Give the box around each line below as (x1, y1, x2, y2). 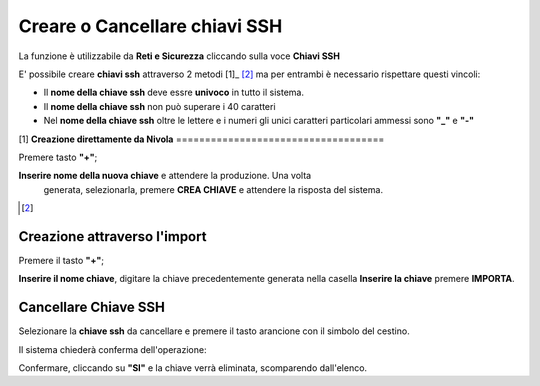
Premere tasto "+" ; (18, 151, 98, 163)
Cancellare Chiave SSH (18, 299, 165, 316)
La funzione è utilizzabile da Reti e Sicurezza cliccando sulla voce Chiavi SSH (18, 50, 340, 62)
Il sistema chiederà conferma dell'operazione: (18, 343, 207, 355)
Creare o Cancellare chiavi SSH (18, 15, 283, 37)
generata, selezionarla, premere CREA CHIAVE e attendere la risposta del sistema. (43, 183, 384, 195)
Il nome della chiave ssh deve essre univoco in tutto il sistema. (43, 86, 305, 99)
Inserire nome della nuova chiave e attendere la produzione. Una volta (18, 170, 312, 182)
